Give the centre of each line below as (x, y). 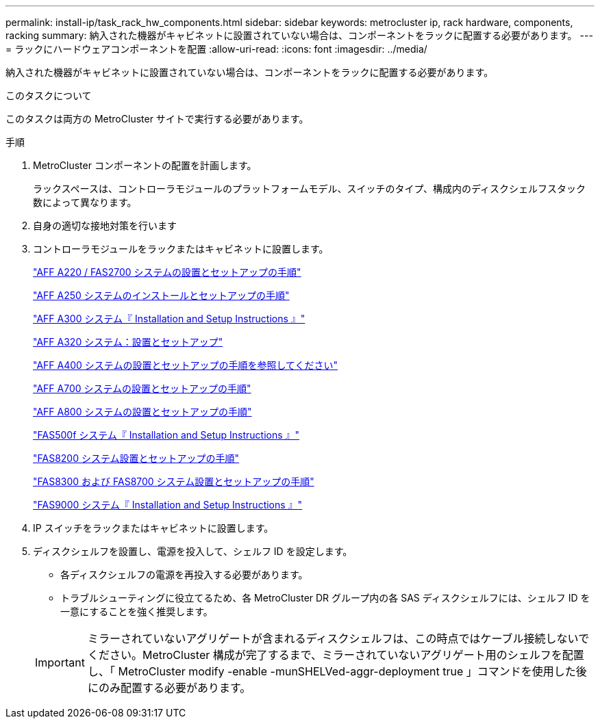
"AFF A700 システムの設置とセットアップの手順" (142, 388)
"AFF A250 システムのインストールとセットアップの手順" (161, 295)
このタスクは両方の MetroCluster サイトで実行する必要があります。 (157, 119)
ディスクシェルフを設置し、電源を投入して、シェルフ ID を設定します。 (193, 551)
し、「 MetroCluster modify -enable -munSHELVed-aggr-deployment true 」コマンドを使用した (332, 671)
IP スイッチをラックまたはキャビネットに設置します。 (153, 528)
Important (60, 662)
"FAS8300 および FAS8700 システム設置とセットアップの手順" (174, 481)
